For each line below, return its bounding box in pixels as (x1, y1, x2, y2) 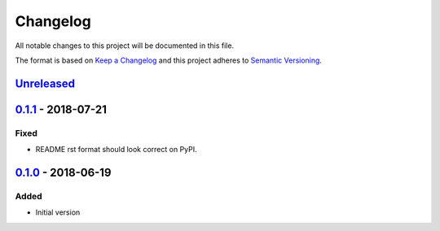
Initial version (35, 207, 81, 217)
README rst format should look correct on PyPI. (35, 145, 197, 155)
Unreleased (15, 76, 76, 90)
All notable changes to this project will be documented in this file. (15, 41, 235, 50)
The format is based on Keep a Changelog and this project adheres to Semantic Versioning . (15, 55, 322, 65)
